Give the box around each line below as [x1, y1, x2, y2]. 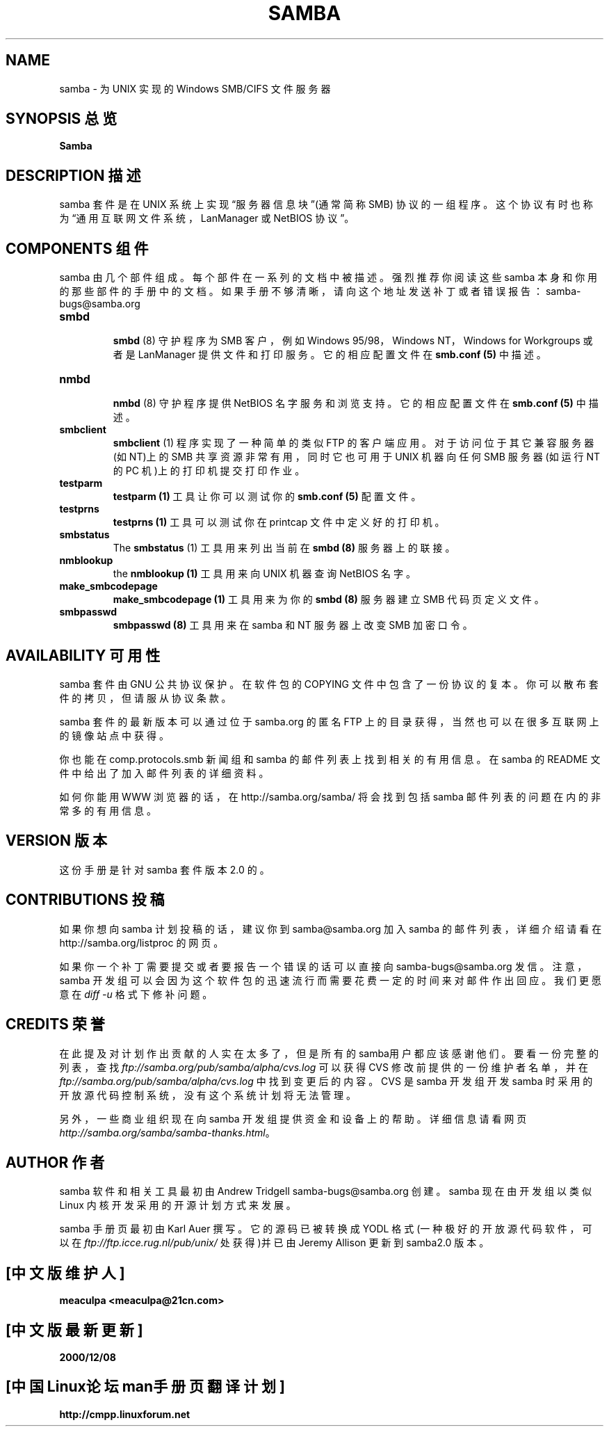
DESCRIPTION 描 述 [6, 166, 141, 184]
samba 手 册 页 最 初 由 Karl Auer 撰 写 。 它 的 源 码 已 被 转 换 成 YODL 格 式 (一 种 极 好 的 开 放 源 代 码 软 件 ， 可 [59, 1223, 592, 1235]
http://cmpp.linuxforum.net [59, 1408, 190, 1420]
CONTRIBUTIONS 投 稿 [6, 891, 165, 909]
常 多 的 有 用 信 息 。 [59, 804, 156, 816]
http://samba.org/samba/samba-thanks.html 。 [59, 1126, 275, 1139]
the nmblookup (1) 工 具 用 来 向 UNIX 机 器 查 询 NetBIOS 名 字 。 [113, 568, 416, 580]
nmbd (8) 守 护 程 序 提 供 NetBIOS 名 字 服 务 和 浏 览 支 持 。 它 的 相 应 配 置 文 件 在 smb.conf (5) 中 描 [113, 397, 599, 410]
